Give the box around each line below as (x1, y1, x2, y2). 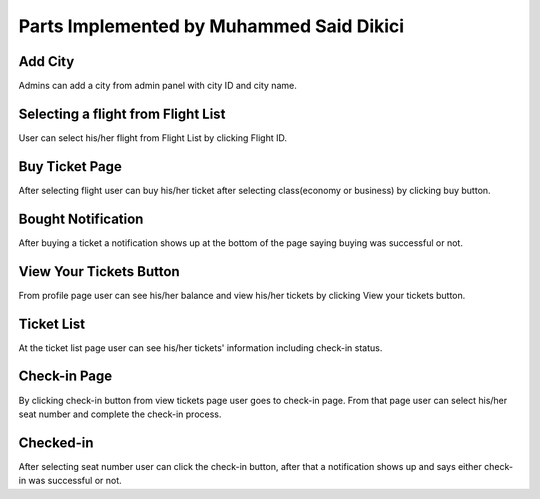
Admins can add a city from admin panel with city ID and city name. (18, 80, 297, 92)
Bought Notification (18, 210, 144, 227)
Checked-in (18, 434, 94, 451)
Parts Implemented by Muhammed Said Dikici (18, 15, 405, 37)
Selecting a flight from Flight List (18, 105, 226, 122)
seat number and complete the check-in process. (18, 408, 222, 420)
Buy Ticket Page (18, 158, 122, 175)
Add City (18, 53, 75, 70)
